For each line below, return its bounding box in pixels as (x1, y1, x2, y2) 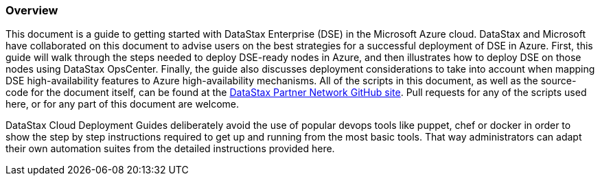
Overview (5, 3, 58, 17)
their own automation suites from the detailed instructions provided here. (5, 143, 335, 155)
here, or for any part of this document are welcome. (5, 98, 240, 110)
